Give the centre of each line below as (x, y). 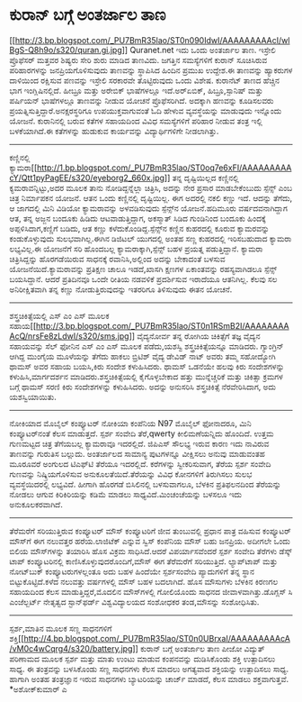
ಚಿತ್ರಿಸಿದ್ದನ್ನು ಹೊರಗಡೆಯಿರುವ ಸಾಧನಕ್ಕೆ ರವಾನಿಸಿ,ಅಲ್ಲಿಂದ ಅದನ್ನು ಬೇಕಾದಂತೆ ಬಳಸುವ (117, 259)
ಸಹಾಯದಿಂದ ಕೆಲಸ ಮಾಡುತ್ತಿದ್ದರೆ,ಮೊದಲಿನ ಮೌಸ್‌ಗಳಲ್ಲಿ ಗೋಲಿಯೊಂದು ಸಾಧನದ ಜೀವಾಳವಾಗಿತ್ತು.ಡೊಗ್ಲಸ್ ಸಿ (151, 591)
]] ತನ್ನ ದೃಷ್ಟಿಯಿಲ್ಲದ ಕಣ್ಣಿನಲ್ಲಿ (202, 178)
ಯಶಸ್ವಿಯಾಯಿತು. (33, 397)
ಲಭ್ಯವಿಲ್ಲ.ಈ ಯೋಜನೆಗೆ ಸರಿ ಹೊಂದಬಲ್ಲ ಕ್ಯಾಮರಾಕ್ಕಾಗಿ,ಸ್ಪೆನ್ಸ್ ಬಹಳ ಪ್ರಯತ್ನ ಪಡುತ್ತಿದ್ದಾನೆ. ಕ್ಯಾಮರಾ (136, 249)
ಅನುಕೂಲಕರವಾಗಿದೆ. (36, 504)
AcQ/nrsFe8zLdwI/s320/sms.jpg (69, 336)
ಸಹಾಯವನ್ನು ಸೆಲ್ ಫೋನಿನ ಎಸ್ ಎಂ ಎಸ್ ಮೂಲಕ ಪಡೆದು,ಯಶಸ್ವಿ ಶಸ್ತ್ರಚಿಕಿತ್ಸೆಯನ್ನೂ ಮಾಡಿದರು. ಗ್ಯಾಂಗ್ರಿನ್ (147, 346)
